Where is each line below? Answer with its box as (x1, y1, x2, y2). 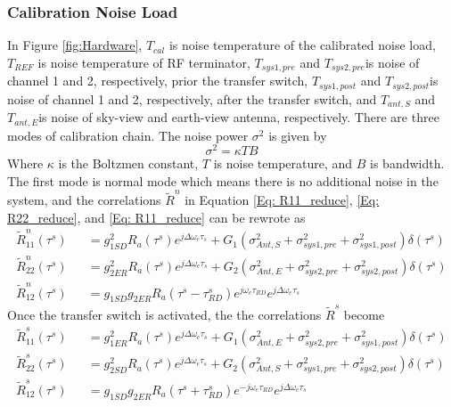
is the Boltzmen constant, (58, 154, 199, 173)
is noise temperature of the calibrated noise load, (168, 36, 436, 54)
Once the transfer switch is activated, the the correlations (7, 305, 322, 324)
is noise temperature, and (213, 154, 353, 173)
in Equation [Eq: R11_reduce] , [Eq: (184, 191, 380, 209)
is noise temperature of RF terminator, (37, 53, 250, 71)
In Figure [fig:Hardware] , (7, 36, 143, 54)
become (343, 305, 385, 324)
